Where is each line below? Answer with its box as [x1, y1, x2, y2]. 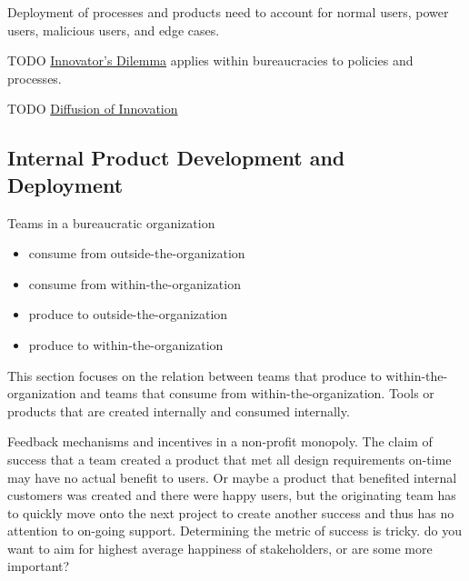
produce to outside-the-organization [28, 305, 228, 324]
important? [7, 556, 70, 576]
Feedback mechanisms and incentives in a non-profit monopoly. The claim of [7, 432, 433, 451]
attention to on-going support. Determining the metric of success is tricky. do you [7, 521, 463, 540]
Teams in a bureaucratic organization [7, 213, 215, 232]
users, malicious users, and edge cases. [7, 20, 220, 39]
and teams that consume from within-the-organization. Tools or [80, 384, 434, 403]
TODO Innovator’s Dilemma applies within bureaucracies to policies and [7, 51, 414, 70]
